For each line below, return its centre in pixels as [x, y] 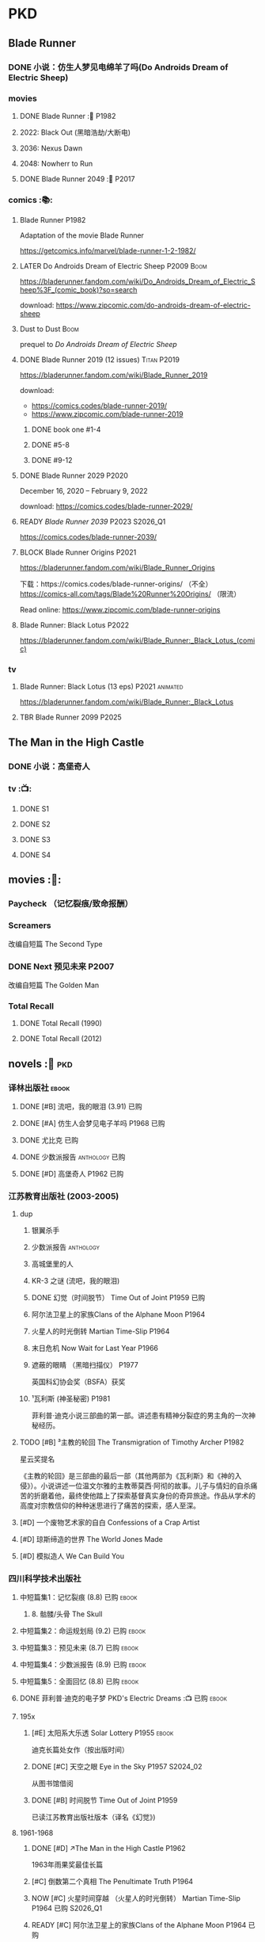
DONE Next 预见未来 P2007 [61, 966]
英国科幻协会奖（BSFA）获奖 [78, 1382]
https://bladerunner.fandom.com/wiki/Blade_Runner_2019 [114, 375]
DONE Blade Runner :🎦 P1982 [68, 116]
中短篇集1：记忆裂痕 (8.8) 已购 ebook [78, 1597]
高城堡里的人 [52, 1264]
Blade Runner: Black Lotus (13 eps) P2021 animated [101, 687]
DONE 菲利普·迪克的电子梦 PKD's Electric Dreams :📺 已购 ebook [123, 1698]
